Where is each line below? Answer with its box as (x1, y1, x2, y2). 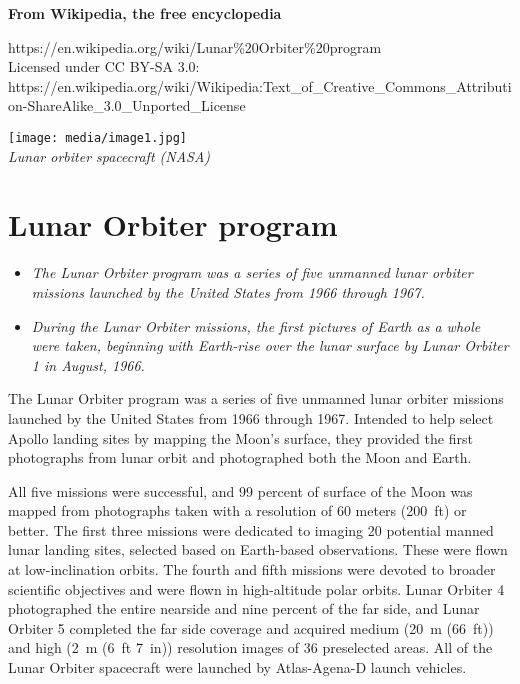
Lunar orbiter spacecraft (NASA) (8, 145, 211, 166)
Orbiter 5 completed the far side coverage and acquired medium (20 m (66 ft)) (8, 617, 494, 638)
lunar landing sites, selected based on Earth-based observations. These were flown (8, 539, 508, 560)
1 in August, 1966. (31, 354, 145, 375)
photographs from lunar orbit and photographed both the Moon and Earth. (8, 447, 472, 468)
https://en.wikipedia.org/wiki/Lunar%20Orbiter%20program (8, 36, 382, 57)
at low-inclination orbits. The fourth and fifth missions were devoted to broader (8, 559, 496, 580)
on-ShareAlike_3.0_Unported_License (8, 95, 246, 116)
